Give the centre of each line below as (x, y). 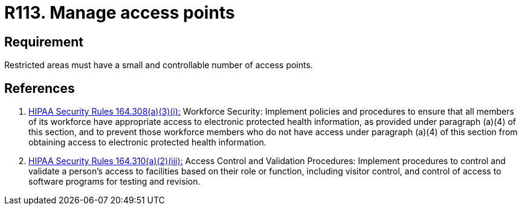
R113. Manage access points (120, 13)
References (40, 88)
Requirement (44, 42)
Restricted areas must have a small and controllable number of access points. (159, 65)
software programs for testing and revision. (114, 182)
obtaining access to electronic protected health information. (147, 142)
